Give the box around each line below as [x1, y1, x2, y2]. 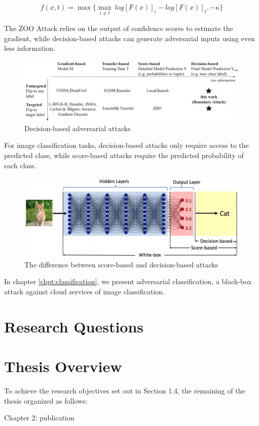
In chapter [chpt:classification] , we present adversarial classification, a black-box [4, 276, 252, 287]
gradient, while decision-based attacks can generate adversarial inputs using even [4, 33, 255, 43]
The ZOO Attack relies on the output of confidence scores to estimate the [4, 23, 233, 34]
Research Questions [4, 316, 144, 337]
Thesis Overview [4, 356, 122, 377]
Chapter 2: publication [4, 412, 75, 423]
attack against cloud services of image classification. [4, 286, 165, 297]
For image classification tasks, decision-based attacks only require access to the [4, 140, 249, 150]
